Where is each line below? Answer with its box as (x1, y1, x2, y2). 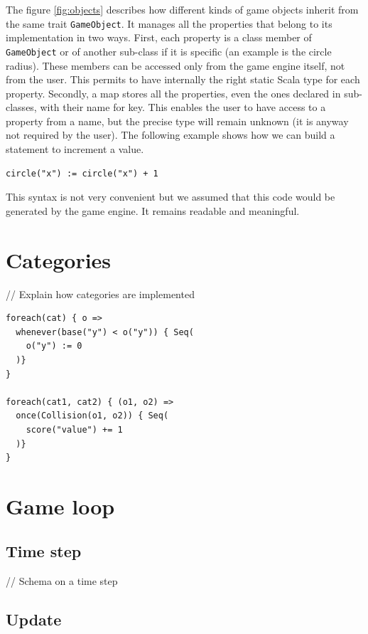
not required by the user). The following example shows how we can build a (6, 127, 335, 142)
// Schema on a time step (6, 574, 118, 588)
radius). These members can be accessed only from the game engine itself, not (6, 58, 345, 73)
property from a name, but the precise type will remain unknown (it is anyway (6, 113, 349, 128)
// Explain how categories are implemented (6, 286, 195, 301)
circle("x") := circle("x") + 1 (6, 168, 158, 179)
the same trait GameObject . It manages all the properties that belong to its (6, 16, 332, 31)
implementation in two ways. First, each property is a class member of (6, 30, 312, 45)
